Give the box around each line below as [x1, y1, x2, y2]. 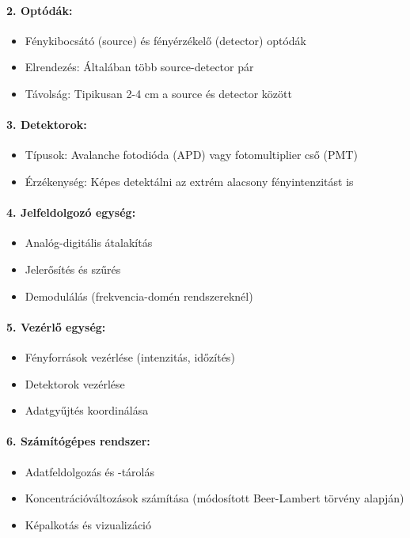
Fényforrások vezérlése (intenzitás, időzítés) [25, 348, 235, 365]
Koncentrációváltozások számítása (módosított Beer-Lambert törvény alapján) [25, 490, 404, 506]
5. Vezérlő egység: [6, 318, 106, 335]
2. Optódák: [6, 2, 73, 18]
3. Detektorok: [6, 116, 87, 133]
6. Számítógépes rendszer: [6, 433, 150, 449]
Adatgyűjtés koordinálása [25, 402, 149, 419]
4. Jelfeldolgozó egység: [6, 204, 136, 221]
